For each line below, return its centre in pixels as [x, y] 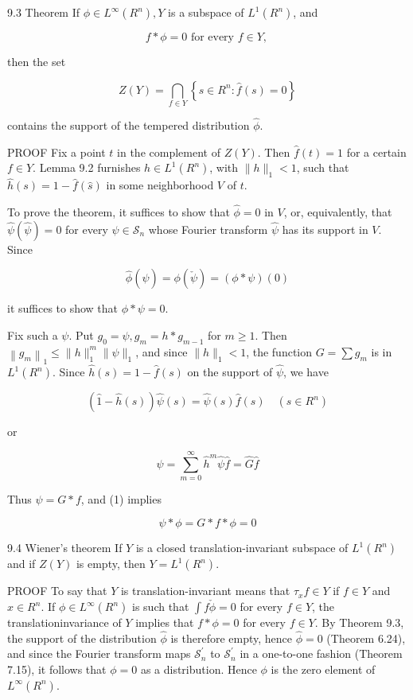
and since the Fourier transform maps [99, 653]
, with [224, 167]
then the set [37, 61]
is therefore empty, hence [231, 638]
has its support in [325, 229]
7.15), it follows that [57, 669]
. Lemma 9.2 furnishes [87, 167]
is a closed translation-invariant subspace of [242, 548]
